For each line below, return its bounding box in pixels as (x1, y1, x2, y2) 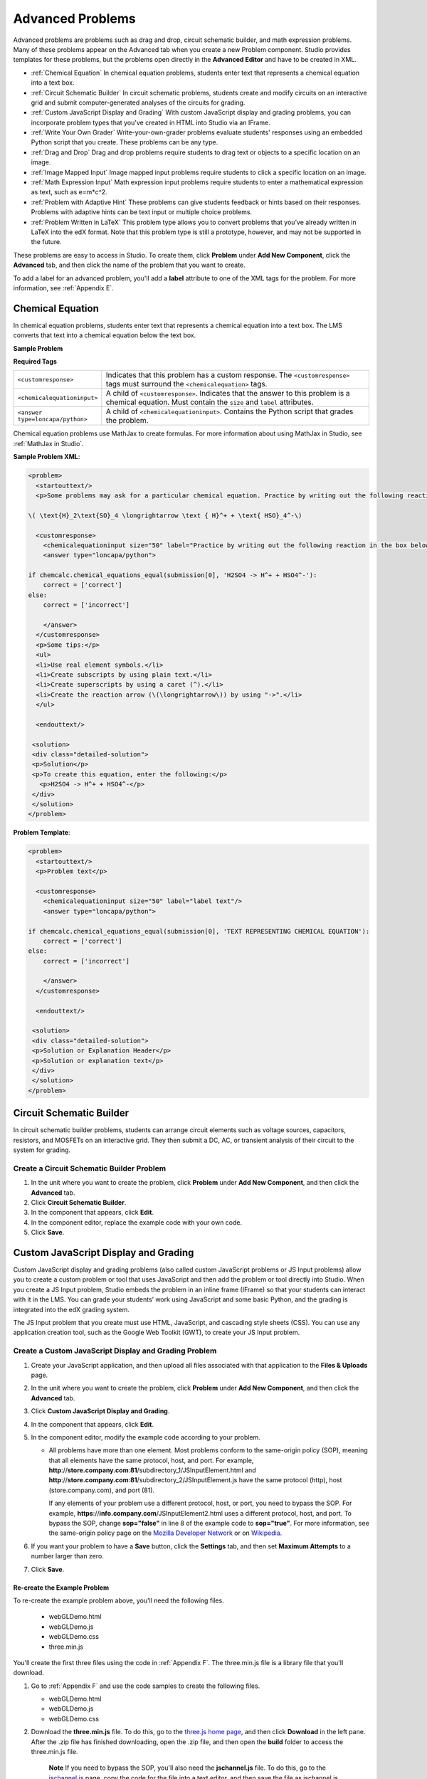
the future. (31, 238, 62, 246)
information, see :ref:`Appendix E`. (13, 283, 114, 292)
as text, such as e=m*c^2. (31, 188, 107, 196)
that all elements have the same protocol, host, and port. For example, (48, 1456, 254, 1464)
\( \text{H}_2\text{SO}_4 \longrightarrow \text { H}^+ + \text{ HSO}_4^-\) (28, 511, 302, 519)
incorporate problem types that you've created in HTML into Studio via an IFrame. (31, 118, 270, 127)
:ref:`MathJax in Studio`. (13, 439, 85, 448)
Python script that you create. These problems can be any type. (31, 138, 218, 147)
